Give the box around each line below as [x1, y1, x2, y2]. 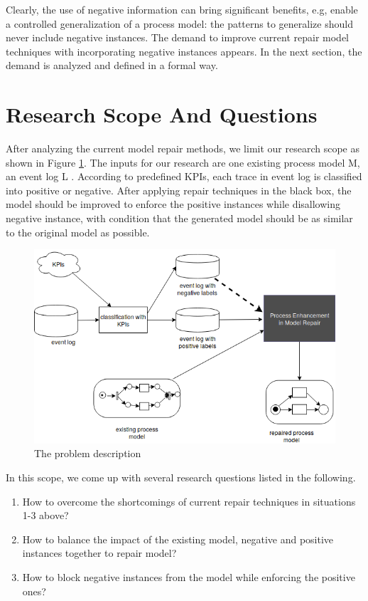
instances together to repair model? [22, 545, 177, 560]
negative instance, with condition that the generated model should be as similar [6, 211, 353, 226]
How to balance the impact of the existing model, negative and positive [22, 531, 334, 546]
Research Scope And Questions [6, 100, 318, 129]
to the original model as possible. [6, 224, 150, 239]
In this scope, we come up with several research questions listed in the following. [6, 469, 356, 484]
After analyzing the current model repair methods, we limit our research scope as [6, 141, 359, 156]
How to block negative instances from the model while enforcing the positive [22, 569, 355, 584]
